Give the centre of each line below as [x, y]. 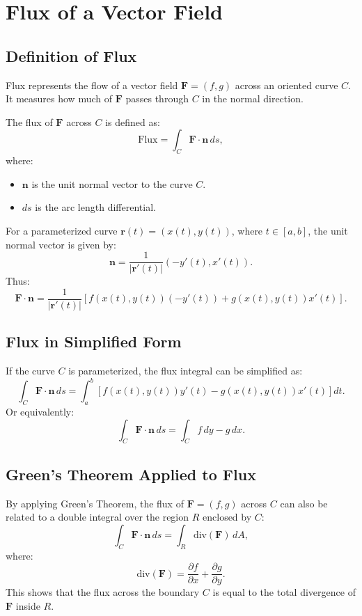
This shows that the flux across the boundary [103, 592]
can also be [304, 503]
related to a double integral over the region [97, 517]
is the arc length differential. [95, 207]
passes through [157, 98]
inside [28, 605]
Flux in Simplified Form [94, 341]
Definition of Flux [71, 55]
